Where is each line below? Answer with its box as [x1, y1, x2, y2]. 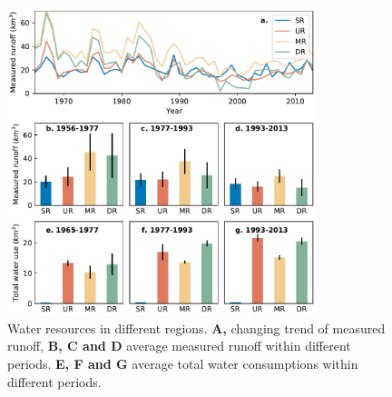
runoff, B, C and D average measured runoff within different [7, 336, 351, 355]
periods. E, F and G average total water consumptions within [7, 353, 358, 372]
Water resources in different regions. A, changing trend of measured [7, 318, 386, 337]
